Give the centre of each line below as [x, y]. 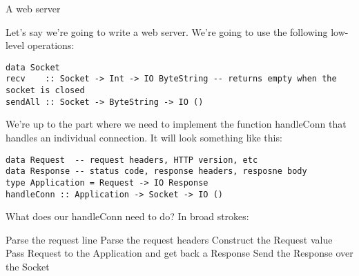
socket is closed [45, 91]
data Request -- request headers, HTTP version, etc [132, 160]
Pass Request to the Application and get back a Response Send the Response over [179, 253]
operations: [51, 45]
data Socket [33, 67]
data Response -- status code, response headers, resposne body [156, 171]
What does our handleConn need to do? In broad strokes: [127, 216]
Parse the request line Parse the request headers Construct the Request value [169, 239]
